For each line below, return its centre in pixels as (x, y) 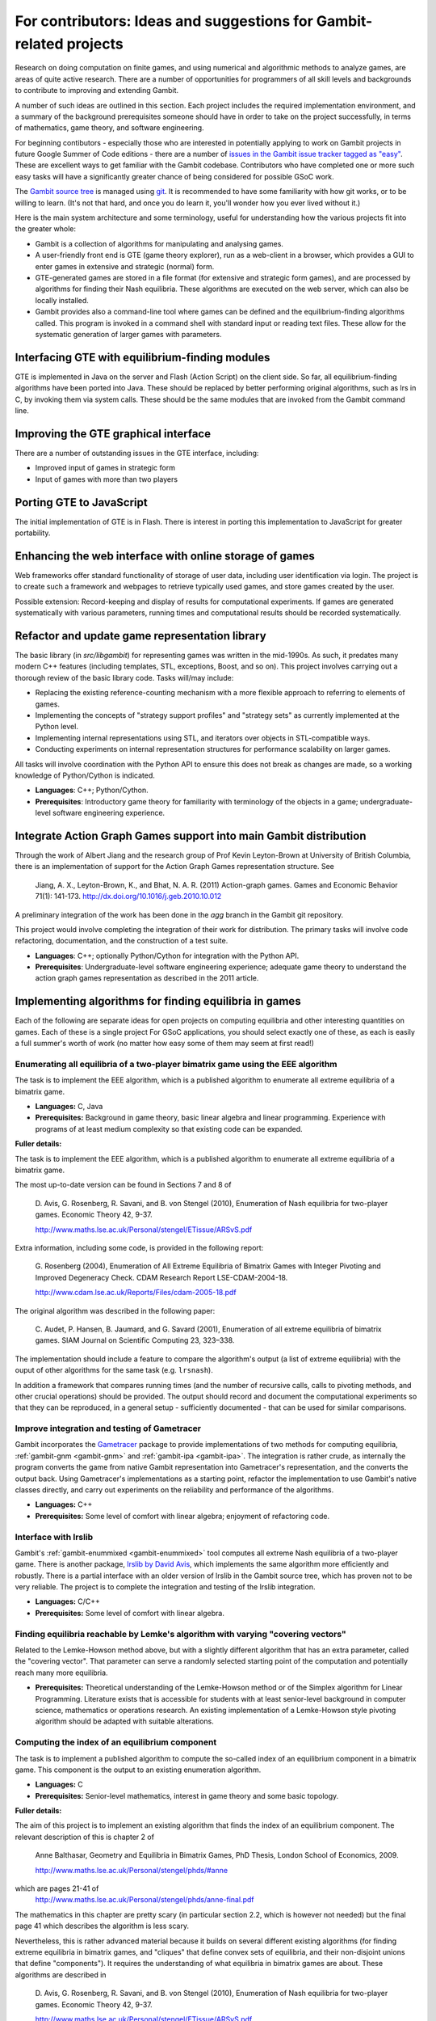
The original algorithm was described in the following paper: (115, 1310)
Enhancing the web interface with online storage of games (165, 556)
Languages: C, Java (69, 1107)
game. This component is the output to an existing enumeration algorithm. (138, 1770)
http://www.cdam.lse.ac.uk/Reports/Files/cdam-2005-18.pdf (136, 1293)
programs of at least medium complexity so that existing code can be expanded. (169, 1129)
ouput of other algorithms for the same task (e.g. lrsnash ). (114, 1370)
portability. (33, 533)
